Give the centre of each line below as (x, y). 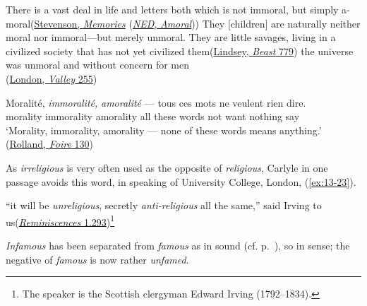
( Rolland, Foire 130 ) (49, 144)
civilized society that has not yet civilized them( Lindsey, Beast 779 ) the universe (180, 51)
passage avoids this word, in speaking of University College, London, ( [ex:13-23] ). (181, 181)
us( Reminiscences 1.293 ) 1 (60, 220)
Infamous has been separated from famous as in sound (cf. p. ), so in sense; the (178, 245)
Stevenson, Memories (80, 23)
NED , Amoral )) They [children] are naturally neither (246, 23)
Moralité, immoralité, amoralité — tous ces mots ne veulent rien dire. (156, 102)
